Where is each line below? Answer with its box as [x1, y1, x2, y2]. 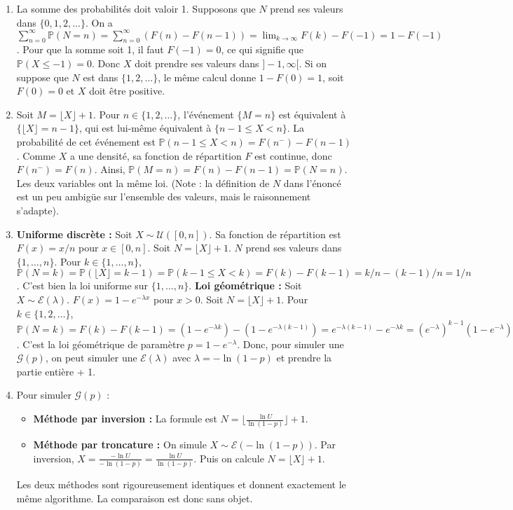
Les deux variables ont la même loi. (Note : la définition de [16, 175, 270, 190]
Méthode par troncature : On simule [33, 437, 207, 452]
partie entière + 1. [16, 364, 96, 378]
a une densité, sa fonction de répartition [69, 148, 242, 163]
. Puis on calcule [193, 450, 264, 465]
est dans [83, 69, 118, 84]
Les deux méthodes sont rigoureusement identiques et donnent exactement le [16, 477, 346, 492]
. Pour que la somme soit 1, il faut [16, 42, 164, 57]
